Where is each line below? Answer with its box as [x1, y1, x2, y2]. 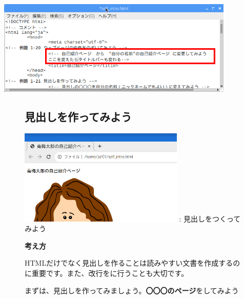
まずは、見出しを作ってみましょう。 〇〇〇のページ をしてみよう [25, 285, 239, 295]
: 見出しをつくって [179, 213, 241, 224]
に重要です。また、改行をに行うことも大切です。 [25, 267, 189, 278]
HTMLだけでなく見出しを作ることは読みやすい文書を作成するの [25, 257, 240, 268]
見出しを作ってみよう [25, 109, 132, 125]
